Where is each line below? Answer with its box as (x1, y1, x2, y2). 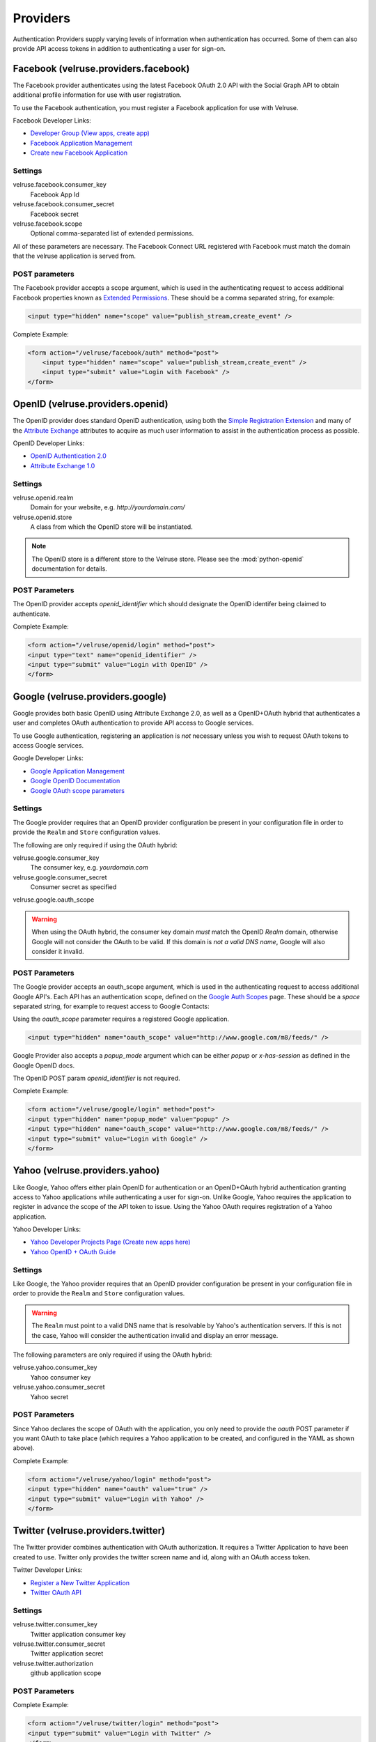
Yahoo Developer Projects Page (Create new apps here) (30, 1238, 191, 1247)
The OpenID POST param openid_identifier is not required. (13, 1074, 180, 1083)
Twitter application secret (30, 1649, 104, 1658)
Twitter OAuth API (30, 1589, 81, 1597)
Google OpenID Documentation (30, 777, 120, 785)
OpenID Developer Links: (13, 439, 85, 447)
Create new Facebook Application (30, 148, 128, 157)
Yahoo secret (30, 1392, 69, 1401)
